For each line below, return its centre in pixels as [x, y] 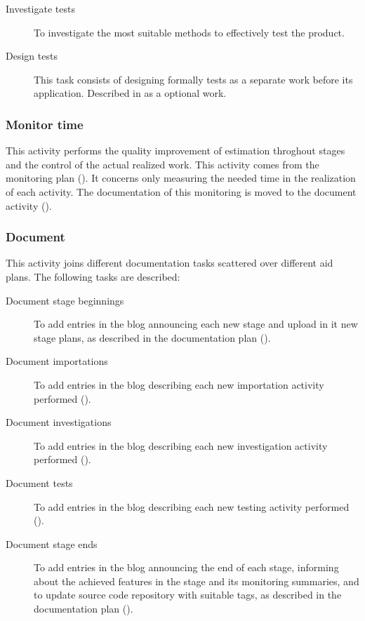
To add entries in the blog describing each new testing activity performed [192, 506]
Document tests [39, 482]
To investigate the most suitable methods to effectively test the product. [189, 32]
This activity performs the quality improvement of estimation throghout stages [175, 151]
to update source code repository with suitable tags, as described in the [188, 595]
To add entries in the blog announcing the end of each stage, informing [186, 567]
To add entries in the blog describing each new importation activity [179, 384]
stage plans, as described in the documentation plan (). [152, 337]
